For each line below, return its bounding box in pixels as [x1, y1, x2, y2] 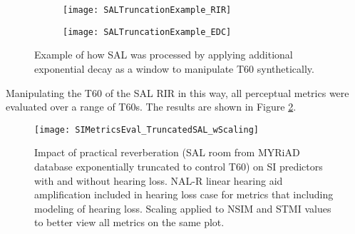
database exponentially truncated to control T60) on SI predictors [34, 158, 323, 173]
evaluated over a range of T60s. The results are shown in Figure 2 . [6, 99, 297, 114]
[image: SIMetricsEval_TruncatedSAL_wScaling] [34, 124, 259, 135]
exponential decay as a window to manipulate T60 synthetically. [34, 61, 314, 76]
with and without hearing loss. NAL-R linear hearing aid [34, 173, 283, 188]
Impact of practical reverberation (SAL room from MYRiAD [34, 145, 300, 160]
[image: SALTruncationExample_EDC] [63, 26, 232, 37]
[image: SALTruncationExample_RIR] [63, 5, 232, 15]
